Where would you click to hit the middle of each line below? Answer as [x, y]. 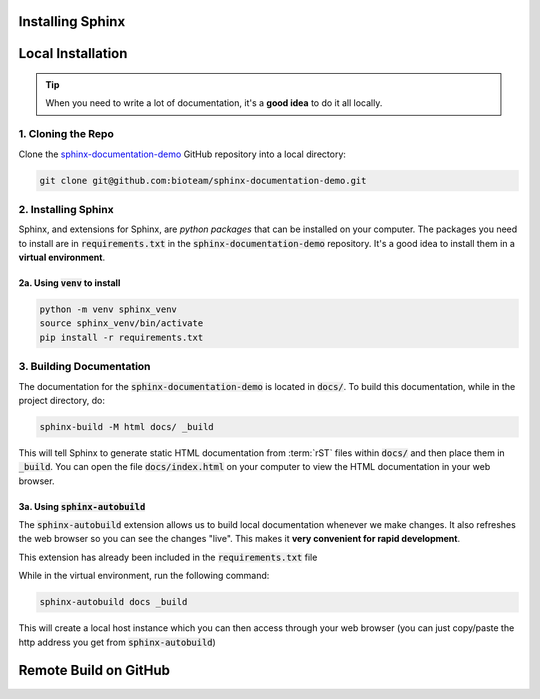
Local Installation [73, 53]
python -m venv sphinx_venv [108, 309]
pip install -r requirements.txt [121, 337]
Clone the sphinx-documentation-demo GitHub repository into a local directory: [182, 154]
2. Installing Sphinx [66, 209]
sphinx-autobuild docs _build [113, 602]
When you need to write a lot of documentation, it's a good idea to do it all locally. [214, 103]
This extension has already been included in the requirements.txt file [168, 557]
